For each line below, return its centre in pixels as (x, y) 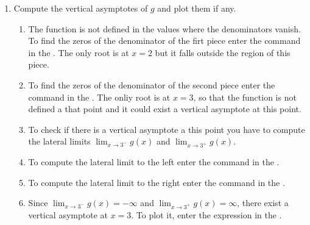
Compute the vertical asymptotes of (81, 8)
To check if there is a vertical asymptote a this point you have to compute (167, 129)
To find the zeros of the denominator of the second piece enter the (152, 84)
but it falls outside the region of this (223, 52)
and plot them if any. (197, 8)
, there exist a (263, 203)
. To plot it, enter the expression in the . (206, 215)
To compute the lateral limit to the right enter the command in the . (157, 182)
